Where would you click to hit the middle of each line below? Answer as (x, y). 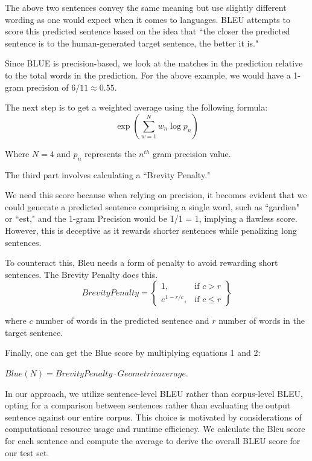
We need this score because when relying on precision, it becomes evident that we (156, 195)
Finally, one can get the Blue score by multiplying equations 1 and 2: (133, 353)
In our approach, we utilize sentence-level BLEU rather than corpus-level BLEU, (154, 393)
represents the (110, 153)
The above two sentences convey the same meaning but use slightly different (146, 7)
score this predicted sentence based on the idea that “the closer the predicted (148, 31)
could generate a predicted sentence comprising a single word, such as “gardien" (152, 206)
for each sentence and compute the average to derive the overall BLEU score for (153, 441)
